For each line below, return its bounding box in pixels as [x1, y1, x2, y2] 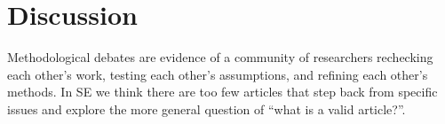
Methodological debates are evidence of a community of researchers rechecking [7, 48, 433, 66]
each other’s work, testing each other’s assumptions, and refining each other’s [7, 65, 428, 83]
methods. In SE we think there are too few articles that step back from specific [7, 82, 438, 101]
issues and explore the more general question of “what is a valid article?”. [7, 99, 406, 118]
